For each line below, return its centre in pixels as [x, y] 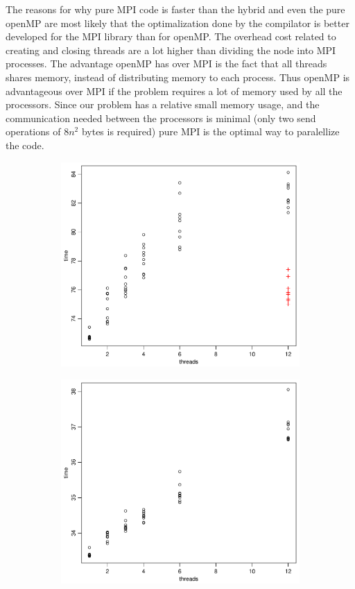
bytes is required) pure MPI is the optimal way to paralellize [210, 131]
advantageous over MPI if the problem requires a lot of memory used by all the [174, 91]
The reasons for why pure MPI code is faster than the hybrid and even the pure [175, 9]
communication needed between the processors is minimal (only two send [161, 118]
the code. [25, 145]
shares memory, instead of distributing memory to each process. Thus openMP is [178, 77]
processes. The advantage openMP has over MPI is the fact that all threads [166, 63]
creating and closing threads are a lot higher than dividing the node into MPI [171, 50]
